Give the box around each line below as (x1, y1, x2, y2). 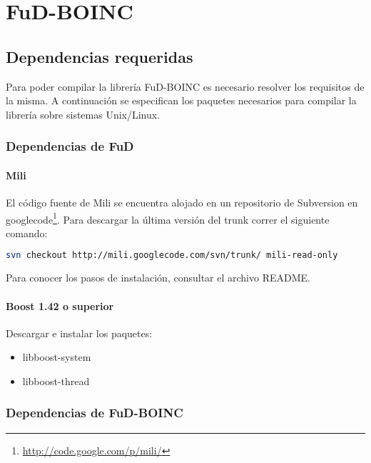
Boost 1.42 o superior (6, 298, 114, 313)
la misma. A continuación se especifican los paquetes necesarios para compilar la (6, 93, 357, 108)
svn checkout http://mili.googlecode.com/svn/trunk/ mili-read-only (6, 250, 338, 261)
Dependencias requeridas (6, 45, 193, 67)
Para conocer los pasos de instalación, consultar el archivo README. (6, 270, 310, 285)
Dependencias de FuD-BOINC (6, 404, 183, 422)
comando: (6, 225, 48, 240)
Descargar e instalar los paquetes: (6, 325, 153, 340)
